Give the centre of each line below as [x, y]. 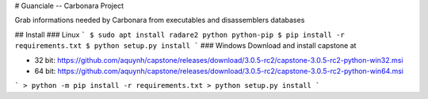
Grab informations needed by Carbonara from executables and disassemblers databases [160, 20]
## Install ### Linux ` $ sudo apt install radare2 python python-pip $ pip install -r [180, 35]
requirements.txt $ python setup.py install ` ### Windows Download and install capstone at [185, 46]
